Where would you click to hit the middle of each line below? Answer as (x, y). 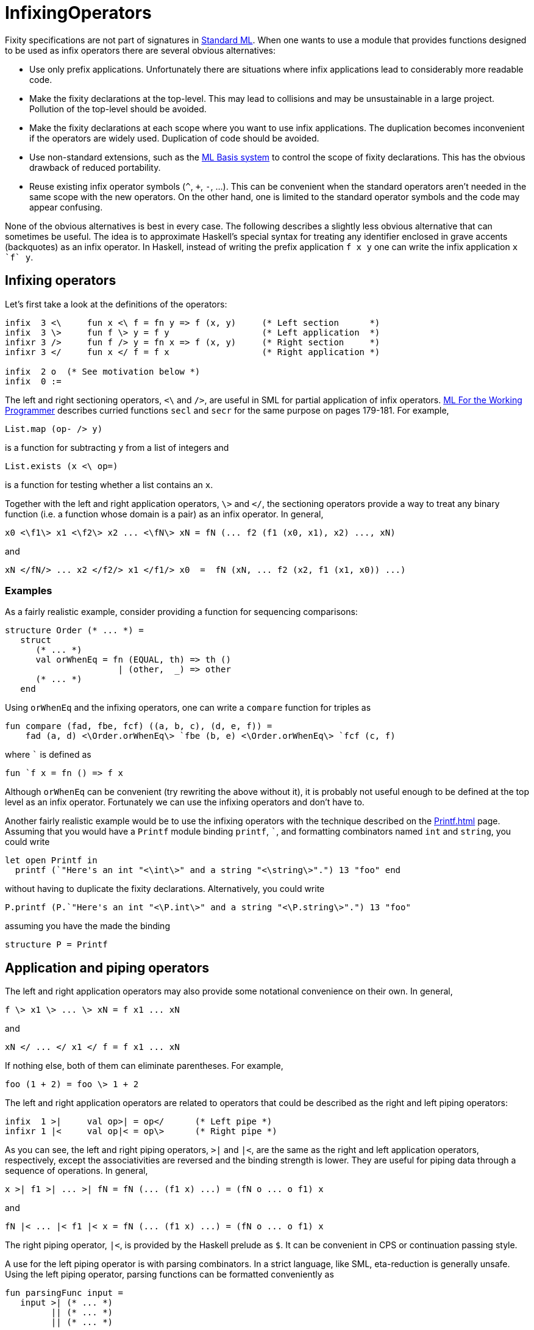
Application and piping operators (107, 968)
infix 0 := (33, 381)
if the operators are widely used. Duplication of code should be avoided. (174, 138)
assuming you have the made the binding (87, 926)
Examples (29, 590)
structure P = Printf (56, 945)
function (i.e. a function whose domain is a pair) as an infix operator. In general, (164, 514)
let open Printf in (51, 861)
